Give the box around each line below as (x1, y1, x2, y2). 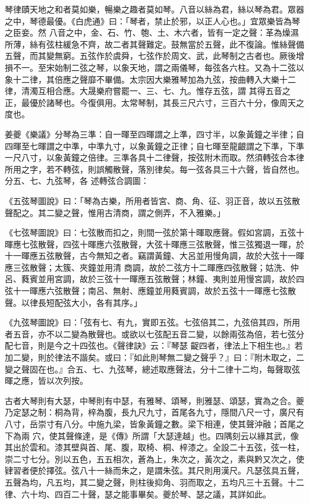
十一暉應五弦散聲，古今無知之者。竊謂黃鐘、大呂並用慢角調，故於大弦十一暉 (5, 249, 304, 262)
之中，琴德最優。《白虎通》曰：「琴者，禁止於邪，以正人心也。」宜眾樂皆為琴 (5, 14, 300, 27)
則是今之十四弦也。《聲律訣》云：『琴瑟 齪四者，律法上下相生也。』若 (37, 339, 303, 352)
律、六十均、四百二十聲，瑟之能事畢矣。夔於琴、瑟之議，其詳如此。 (5, 487, 271, 500)
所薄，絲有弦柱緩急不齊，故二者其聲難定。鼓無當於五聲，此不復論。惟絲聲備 (5, 37, 304, 50)
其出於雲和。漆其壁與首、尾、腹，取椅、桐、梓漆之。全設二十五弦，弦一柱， (5, 441, 304, 453)
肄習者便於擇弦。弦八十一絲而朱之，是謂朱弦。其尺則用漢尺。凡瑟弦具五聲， (5, 464, 304, 477)
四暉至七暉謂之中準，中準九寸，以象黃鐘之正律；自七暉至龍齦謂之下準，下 (5, 139, 296, 152)
